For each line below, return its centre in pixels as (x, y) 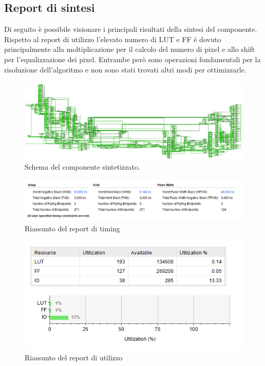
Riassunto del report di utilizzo (74, 357)
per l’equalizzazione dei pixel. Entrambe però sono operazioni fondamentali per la (132, 59)
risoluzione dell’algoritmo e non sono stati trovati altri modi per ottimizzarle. (125, 69)
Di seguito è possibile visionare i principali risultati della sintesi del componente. (131, 29)
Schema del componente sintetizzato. (82, 166)
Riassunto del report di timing (72, 228)
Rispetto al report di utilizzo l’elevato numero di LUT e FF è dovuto (113, 39)
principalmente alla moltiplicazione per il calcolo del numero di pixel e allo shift (130, 49)
